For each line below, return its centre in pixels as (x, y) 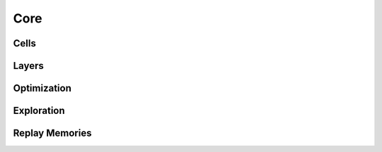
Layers (28, 66)
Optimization (42, 88)
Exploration (39, 111)
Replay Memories (52, 133)
